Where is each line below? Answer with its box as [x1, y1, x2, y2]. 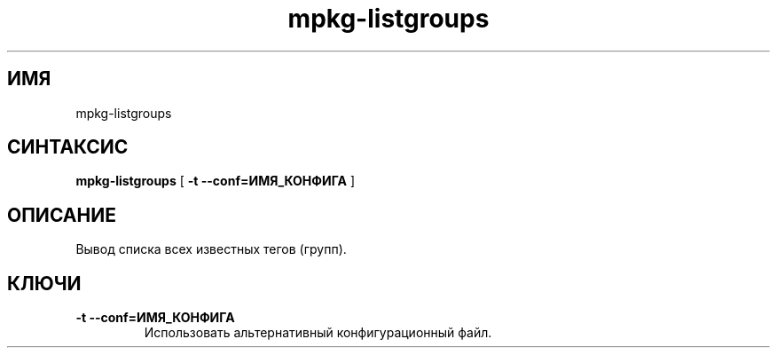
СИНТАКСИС [7, 136, 129, 159]
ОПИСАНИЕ [7, 203, 116, 226]
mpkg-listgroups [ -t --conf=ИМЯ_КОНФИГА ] [75, 173, 356, 189]
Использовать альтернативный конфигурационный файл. [144, 325, 492, 341]
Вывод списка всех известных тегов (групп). [75, 241, 347, 257]
